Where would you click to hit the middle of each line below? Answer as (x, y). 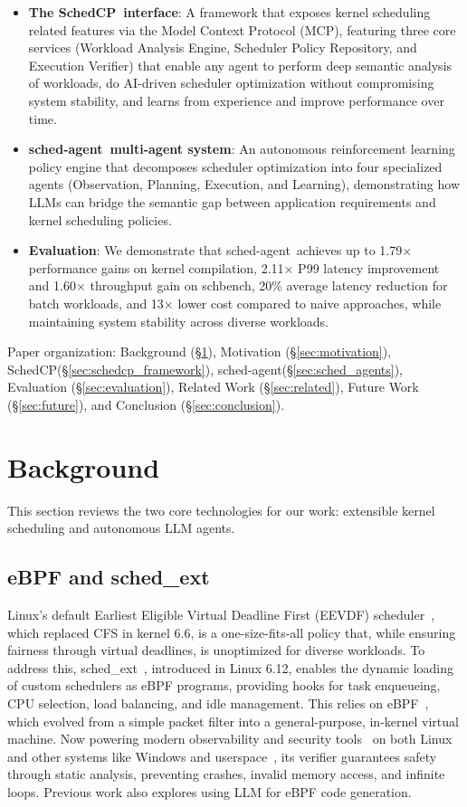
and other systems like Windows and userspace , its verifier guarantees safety (222, 756)
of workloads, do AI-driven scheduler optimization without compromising (231, 83)
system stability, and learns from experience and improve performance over (236, 100)
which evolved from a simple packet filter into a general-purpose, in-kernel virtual (233, 721)
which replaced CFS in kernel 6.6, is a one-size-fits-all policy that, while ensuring (232, 632)
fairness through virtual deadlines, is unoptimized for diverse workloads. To (216, 650)
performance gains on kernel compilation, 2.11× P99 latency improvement (234, 267)
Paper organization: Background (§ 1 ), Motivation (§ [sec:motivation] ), (200, 351)
